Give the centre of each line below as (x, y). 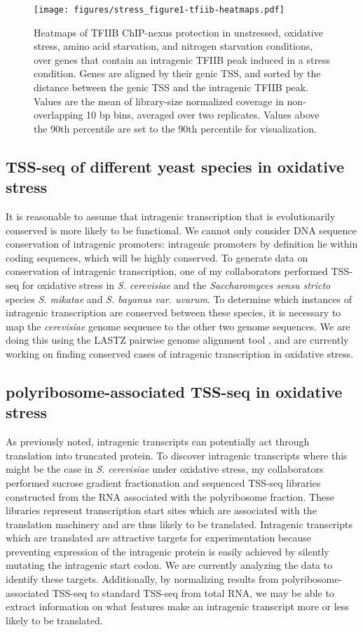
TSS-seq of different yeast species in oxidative (175, 166)
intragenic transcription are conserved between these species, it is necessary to (173, 312)
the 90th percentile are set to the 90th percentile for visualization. (175, 128)
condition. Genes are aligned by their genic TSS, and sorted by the (177, 73)
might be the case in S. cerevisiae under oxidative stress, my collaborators (165, 469)
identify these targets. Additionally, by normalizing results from (142, 579)
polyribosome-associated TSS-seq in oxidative (174, 391)
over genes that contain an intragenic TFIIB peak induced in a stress (182, 59)
